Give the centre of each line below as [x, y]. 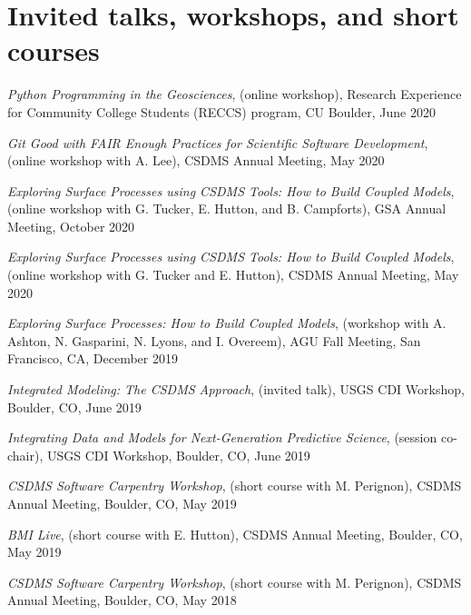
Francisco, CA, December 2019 [93, 358]
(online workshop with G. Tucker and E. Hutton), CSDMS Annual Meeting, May [233, 275]
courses [54, 50]
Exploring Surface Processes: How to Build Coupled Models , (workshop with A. [227, 323]
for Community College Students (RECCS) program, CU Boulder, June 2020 [221, 111]
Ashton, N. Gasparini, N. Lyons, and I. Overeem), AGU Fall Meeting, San [214, 340]
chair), [25, 455]
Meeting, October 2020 [71, 226]
